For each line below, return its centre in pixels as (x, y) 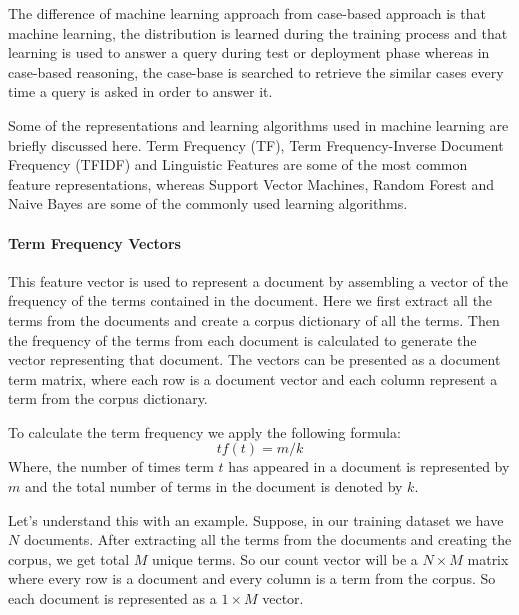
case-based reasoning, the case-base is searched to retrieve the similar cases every (256, 71)
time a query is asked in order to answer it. (140, 91)
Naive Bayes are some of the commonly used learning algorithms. (208, 203)
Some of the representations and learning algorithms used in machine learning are (258, 124)
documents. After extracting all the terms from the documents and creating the (267, 539)
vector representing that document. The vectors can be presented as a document (254, 359)
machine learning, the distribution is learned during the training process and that (258, 32)
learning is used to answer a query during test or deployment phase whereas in (249, 52)
